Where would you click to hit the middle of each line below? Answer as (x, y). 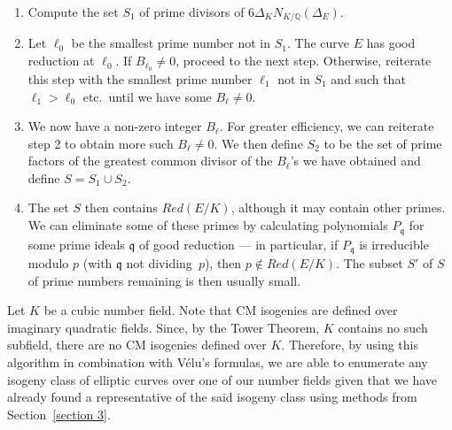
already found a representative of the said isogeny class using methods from (212, 397)
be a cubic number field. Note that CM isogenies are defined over (221, 310)
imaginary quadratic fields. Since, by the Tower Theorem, (164, 327)
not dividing (159, 262)
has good (391, 43)
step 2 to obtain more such (101, 143)
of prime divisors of (192, 12)
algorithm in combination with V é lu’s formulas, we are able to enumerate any (218, 361)
